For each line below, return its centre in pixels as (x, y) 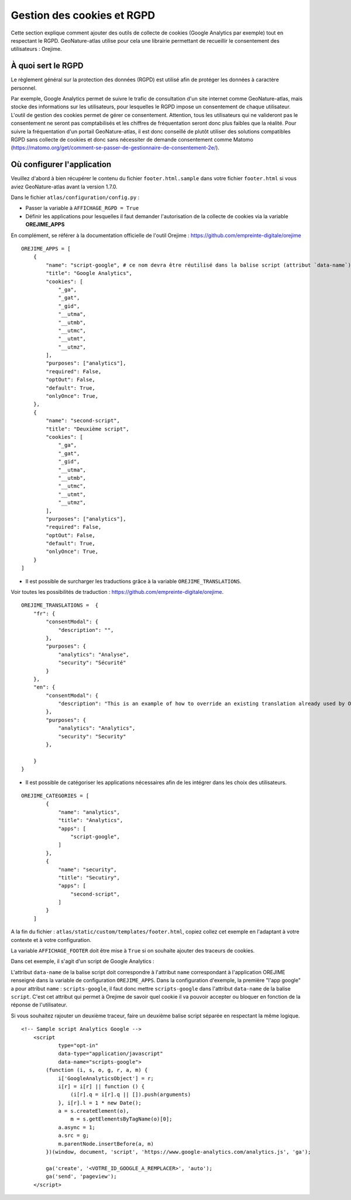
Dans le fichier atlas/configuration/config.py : (75, 197)
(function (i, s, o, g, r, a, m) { (97, 1070)
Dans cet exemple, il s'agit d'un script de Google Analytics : (82, 961)
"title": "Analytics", (91, 820)
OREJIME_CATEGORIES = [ (55, 796)
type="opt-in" (78, 1045)
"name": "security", (87, 869)
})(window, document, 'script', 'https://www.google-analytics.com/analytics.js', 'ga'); (178, 1152)
